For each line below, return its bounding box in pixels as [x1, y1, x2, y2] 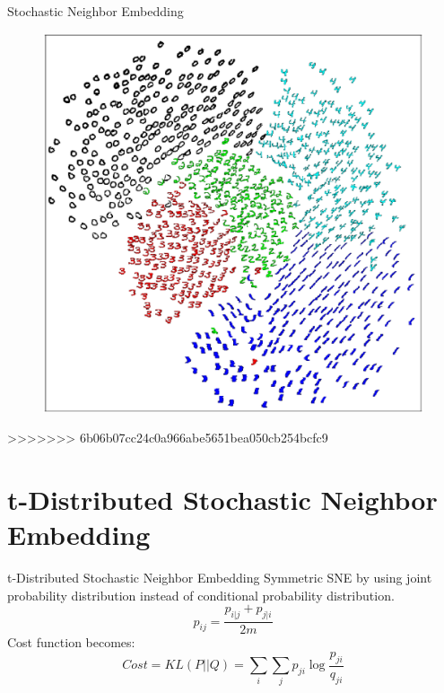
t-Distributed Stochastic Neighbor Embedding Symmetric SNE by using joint [7, 568, 432, 587]
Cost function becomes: [7, 633, 135, 652]
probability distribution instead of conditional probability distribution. [7, 585, 395, 604]
